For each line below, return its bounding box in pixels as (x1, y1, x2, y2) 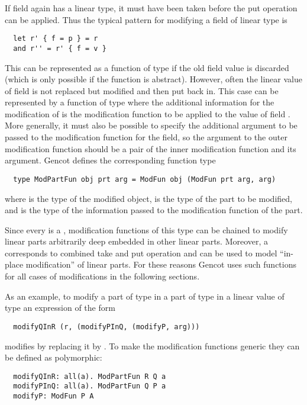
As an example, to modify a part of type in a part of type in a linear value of (5, 290, 285, 302)
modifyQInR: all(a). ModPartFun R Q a (13, 372, 166, 381)
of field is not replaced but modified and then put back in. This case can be (5, 84, 279, 97)
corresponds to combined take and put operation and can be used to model (5, 246, 277, 259)
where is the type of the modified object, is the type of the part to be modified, (5, 192, 292, 204)
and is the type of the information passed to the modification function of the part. (5, 204, 303, 216)
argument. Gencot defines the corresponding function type (5, 154, 216, 166)
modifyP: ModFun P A (13, 392, 94, 400)
